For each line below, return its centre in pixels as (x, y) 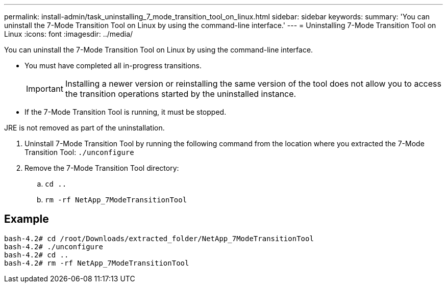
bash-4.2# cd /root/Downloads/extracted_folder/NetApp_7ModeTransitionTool (159, 238)
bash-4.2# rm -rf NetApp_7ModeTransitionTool (97, 263)
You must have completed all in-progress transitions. (113, 66)
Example (27, 219)
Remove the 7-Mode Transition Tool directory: (102, 168)
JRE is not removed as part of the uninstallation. (84, 128)
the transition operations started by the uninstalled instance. (181, 94)
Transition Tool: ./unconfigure (79, 152)
